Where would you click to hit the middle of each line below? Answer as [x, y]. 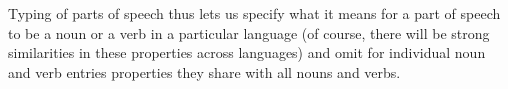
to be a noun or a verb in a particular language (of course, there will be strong [249, 32]
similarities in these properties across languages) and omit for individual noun [247, 52]
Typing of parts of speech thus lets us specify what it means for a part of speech [254, 13]
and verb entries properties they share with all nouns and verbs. [204, 71]
